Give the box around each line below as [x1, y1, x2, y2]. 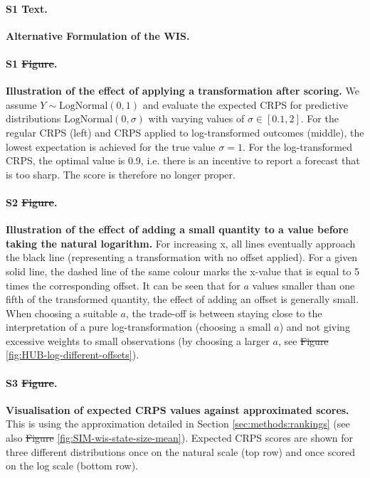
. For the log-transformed [242, 139, 352, 154]
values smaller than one [252, 277, 355, 292]
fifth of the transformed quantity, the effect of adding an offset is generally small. [6, 292, 359, 307]
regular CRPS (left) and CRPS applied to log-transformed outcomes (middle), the [6, 124, 364, 139]
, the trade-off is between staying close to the [125, 305, 322, 320]
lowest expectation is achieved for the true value [6, 139, 216, 154]
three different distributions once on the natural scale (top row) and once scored [6, 444, 355, 459]
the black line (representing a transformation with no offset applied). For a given [6, 250, 358, 265]
